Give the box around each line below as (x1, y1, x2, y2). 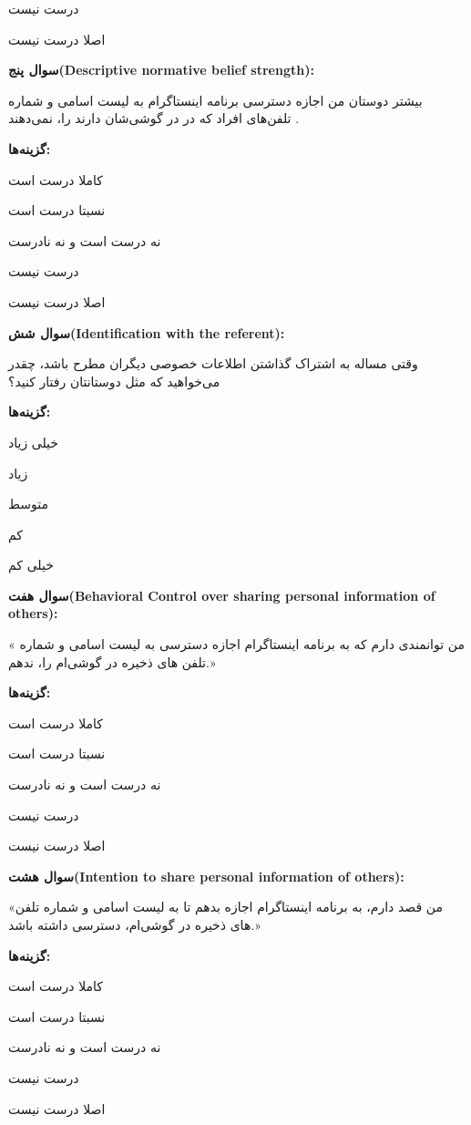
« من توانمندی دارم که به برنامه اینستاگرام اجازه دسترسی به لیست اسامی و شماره (8, 635, 465, 654)
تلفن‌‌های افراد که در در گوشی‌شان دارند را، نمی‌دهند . (8, 108, 300, 128)
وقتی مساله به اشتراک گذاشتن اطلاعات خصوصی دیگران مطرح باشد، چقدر (8, 354, 418, 373)
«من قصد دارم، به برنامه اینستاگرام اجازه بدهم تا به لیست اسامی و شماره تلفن (8, 897, 444, 916)
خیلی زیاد (8, 432, 59, 451)
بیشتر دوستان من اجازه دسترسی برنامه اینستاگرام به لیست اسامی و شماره (8, 90, 423, 109)
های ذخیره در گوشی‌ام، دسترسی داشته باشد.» (8, 915, 261, 934)
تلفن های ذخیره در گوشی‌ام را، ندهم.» (8, 652, 216, 671)
